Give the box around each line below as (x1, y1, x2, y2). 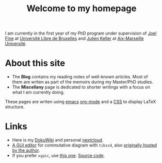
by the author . (12, 147, 40, 153)
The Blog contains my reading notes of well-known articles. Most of (12, 74, 148, 80)
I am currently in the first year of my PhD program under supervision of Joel (5, 30, 157, 36)
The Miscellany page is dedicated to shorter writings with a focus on (12, 84, 150, 90)
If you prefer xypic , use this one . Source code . (12, 153, 105, 159)
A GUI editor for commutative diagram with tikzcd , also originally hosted (12, 142, 157, 148)
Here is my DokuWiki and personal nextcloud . (12, 137, 103, 143)
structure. (5, 104, 25, 110)
